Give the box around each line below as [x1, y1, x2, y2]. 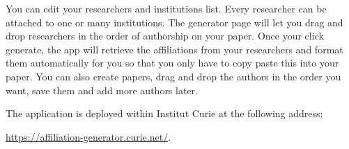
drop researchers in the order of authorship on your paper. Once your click [6, 28, 324, 43]
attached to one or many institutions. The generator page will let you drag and [6, 15, 343, 29]
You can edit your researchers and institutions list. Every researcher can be [6, 1, 327, 15]
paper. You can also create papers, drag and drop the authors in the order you [6, 69, 341, 83]
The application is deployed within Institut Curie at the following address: [6, 106, 323, 121]
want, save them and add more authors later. [6, 82, 198, 97]
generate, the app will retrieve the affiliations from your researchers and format [6, 42, 343, 56]
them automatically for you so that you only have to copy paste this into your [6, 55, 339, 70]
